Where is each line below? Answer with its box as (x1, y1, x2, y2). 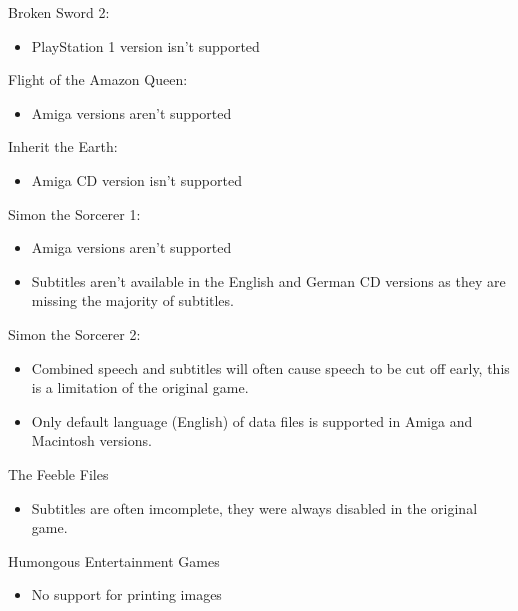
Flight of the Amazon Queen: (8, 69, 188, 90)
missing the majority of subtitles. (31, 290, 234, 311)
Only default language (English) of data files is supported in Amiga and (31, 410, 473, 431)
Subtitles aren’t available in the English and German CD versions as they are (31, 270, 506, 291)
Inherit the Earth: (8, 136, 118, 157)
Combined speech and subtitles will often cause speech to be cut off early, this (31, 357, 510, 378)
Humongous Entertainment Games (8, 550, 220, 571)
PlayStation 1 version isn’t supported (31, 35, 260, 56)
